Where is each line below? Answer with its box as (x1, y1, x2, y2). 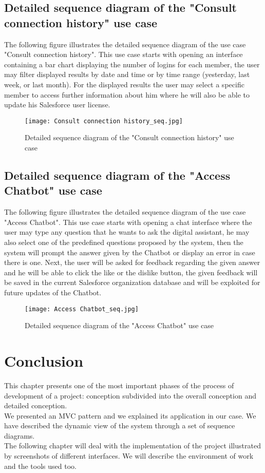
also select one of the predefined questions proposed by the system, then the (4, 236, 243, 247)
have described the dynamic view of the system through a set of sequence (4, 420, 235, 431)
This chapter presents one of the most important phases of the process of (4, 380, 234, 390)
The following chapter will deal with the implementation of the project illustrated (4, 440, 261, 451)
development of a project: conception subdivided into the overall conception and (4, 390, 256, 401)
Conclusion (4, 350, 84, 371)
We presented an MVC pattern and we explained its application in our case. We (4, 410, 256, 421)
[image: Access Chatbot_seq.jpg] (25, 305, 139, 313)
